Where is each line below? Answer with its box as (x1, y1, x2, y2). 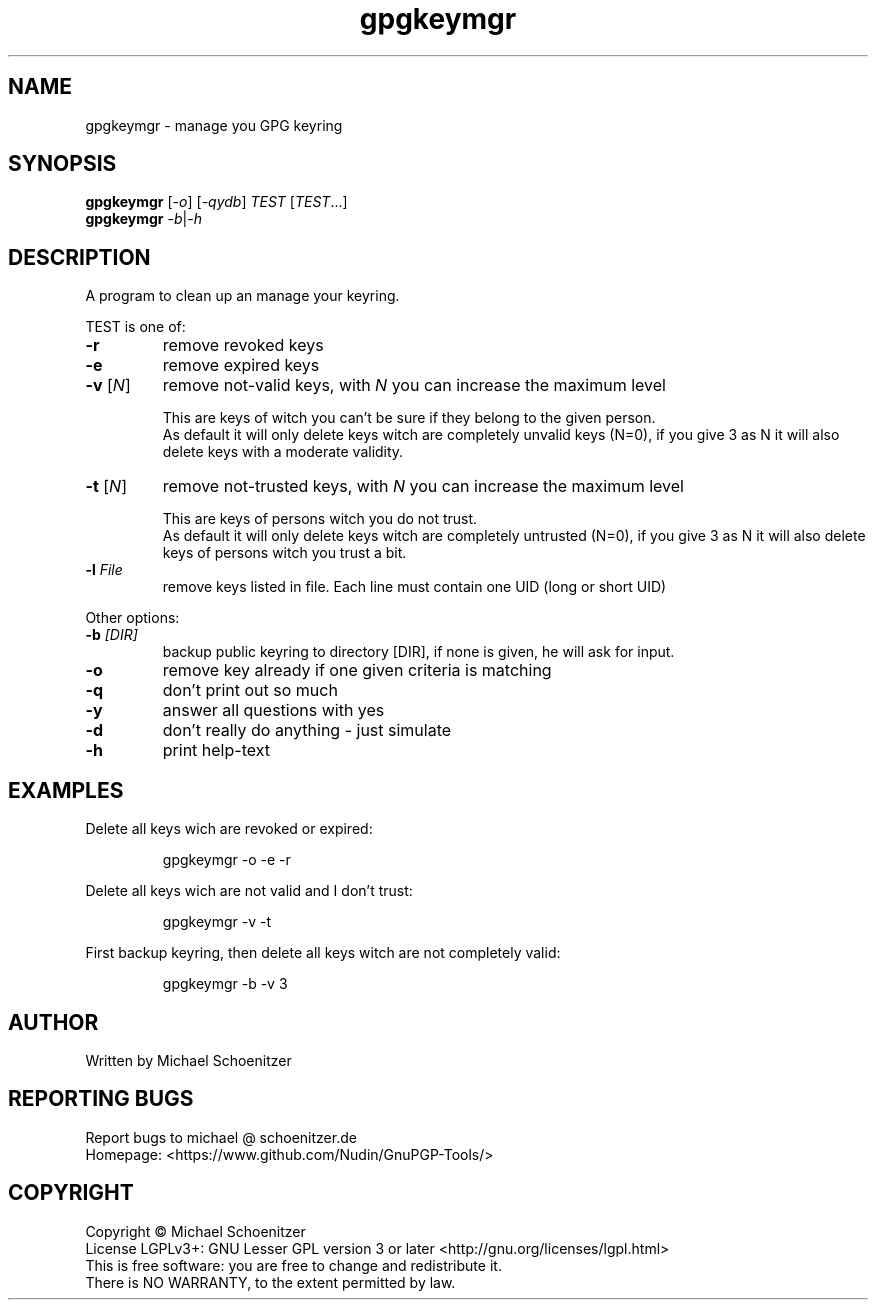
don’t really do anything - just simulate (162, 720, 452, 741)
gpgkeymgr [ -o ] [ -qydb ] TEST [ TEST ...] (85, 193, 348, 211)
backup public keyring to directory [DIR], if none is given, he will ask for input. (162, 643, 675, 661)
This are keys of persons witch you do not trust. (162, 510, 478, 528)
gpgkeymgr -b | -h (85, 210, 202, 228)
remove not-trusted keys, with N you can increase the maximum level (162, 476, 684, 497)
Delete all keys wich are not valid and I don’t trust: (85, 882, 413, 900)
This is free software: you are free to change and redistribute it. (85, 1256, 502, 1274)
